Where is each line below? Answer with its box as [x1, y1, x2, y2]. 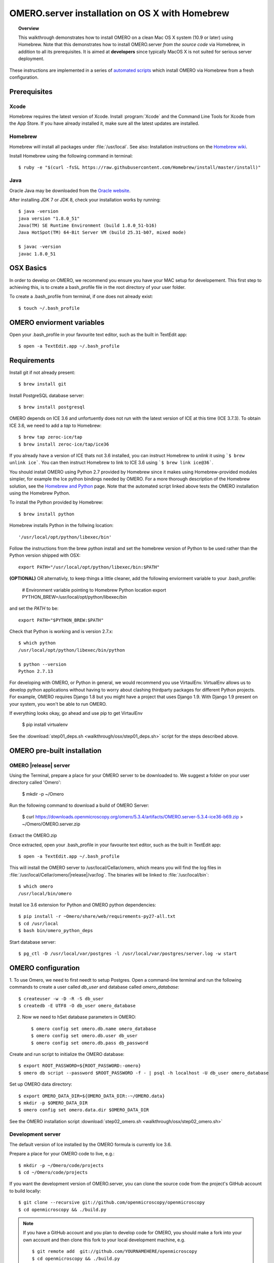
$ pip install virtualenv [22, 721, 68, 727]
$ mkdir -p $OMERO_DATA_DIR [18, 1100, 88, 1106]
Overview [18, 25, 39, 31]
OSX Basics [9, 264, 47, 272]
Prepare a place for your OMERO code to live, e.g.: [9, 1151, 115, 1157]
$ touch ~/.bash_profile [18, 305, 80, 311]
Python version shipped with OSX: [9, 552, 81, 558]
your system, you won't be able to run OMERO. [9, 701, 107, 707]
